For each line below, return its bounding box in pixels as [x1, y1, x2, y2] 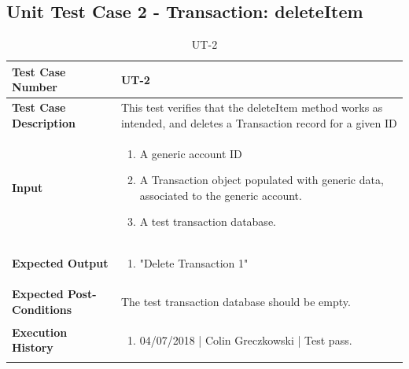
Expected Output [12, 255, 109, 271]
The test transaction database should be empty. [120, 293, 351, 309]
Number [12, 79, 57, 95]
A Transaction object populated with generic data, [139, 172, 384, 188]
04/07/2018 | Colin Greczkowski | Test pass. [139, 331, 352, 348]
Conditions [12, 301, 72, 317]
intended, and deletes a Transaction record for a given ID [120, 114, 397, 131]
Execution [12, 323, 68, 340]
